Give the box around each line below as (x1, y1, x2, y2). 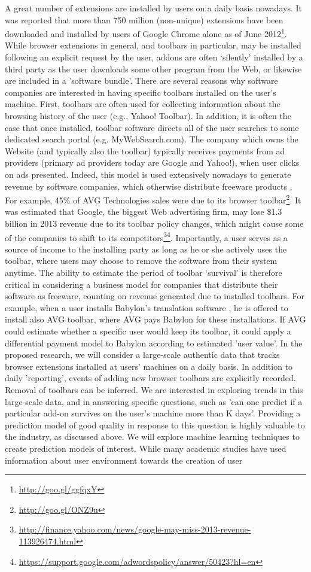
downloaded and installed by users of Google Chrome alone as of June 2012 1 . (5, 26, 287, 39)
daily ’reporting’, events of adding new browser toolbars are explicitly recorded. (5, 372, 296, 384)
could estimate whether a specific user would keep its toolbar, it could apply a (5, 325, 291, 337)
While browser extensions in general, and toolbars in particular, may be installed (5, 39, 301, 51)
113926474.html (19, 534, 77, 547)
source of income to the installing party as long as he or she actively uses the (5, 242, 287, 255)
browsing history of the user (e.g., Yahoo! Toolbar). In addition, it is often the (5, 109, 291, 121)
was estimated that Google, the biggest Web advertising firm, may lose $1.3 (5, 205, 282, 218)
